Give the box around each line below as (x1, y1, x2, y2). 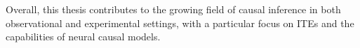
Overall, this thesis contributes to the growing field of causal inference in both (6, 2, 341, 16)
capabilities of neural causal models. (6, 29, 161, 44)
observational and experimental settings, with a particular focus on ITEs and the (6, 15, 354, 30)
